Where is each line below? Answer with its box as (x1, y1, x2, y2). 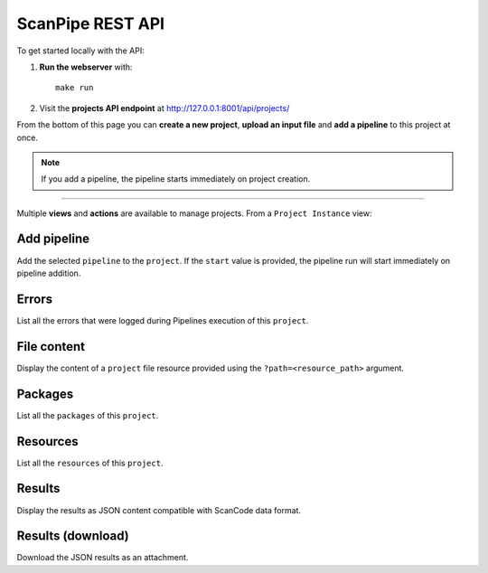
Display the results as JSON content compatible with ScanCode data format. (16, 504, 302, 515)
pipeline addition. (16, 268, 81, 278)
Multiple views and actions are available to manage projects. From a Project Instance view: (16, 208, 372, 219)
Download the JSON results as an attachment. (16, 552, 189, 563)
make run (55, 82, 94, 93)
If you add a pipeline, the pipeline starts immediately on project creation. (41, 174, 311, 184)
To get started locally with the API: (16, 45, 145, 56)
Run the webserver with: (39, 61, 133, 72)
